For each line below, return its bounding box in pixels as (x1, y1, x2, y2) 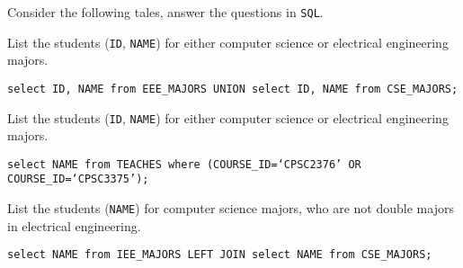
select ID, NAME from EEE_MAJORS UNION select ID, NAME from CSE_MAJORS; (7, 82, 459, 95)
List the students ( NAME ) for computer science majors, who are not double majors (7, 199, 454, 218)
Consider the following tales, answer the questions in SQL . (7, 3, 324, 21)
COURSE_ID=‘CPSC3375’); (7, 173, 149, 186)
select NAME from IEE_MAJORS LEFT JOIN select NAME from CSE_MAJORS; (7, 248, 432, 262)
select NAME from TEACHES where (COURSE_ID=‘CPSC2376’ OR (7, 157, 361, 171)
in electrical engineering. (7, 216, 141, 235)
